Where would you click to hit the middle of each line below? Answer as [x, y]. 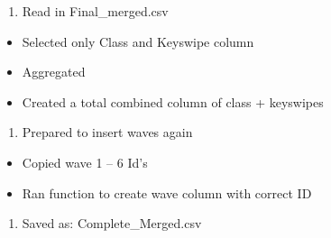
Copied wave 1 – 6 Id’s [85, 162]
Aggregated [54, 72]
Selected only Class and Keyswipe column [138, 41]
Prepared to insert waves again [107, 132]
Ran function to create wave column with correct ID [167, 192]
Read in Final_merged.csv [95, 11]
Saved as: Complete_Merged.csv [112, 223]
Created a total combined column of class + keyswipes [173, 101]
